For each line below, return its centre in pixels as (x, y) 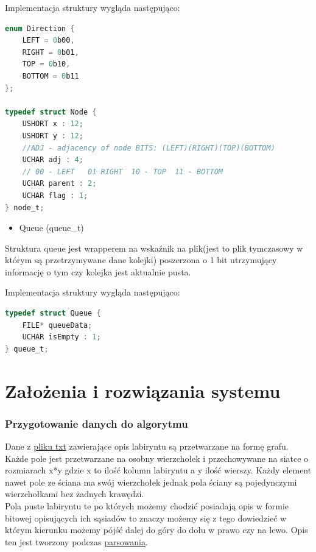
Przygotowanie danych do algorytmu (97, 423)
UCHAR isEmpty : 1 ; (61, 337)
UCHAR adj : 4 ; (53, 160)
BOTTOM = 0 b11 (51, 76)
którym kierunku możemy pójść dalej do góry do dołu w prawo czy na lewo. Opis (156, 530)
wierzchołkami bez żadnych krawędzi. (75, 494)
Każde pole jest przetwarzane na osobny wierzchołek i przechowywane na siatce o (157, 458)
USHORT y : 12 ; (53, 136)
